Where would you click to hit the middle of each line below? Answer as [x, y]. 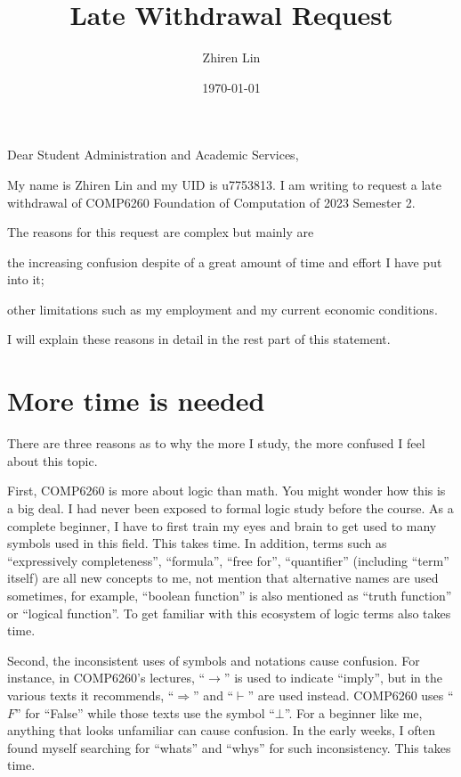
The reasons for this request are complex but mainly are [161, 232]
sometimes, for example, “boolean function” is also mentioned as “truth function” [230, 595]
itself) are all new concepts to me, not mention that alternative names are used [223, 578]
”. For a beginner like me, [353, 712]
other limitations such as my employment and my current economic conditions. [222, 309]
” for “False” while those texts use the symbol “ [145, 712]
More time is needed [136, 401]
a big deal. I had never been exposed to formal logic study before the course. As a [230, 507]
